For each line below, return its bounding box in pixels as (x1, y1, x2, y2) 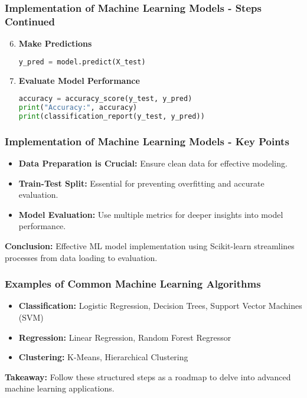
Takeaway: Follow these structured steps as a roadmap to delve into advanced (5, 370, 291, 383)
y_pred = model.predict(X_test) (18, 57, 146, 66)
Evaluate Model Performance (18, 74, 140, 86)
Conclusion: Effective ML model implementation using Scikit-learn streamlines (5, 240, 295, 252)
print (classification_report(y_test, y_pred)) (18, 112, 205, 120)
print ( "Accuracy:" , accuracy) (18, 103, 138, 112)
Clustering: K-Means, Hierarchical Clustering (18, 351, 188, 363)
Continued (5, 14, 55, 28)
